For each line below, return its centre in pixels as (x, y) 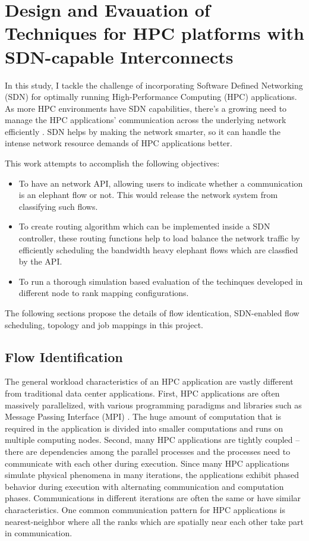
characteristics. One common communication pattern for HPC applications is (145, 509)
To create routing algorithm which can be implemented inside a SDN (144, 226)
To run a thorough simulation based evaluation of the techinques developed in (161, 281)
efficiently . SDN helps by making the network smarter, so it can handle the (143, 131)
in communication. (39, 533)
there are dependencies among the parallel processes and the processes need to (148, 451)
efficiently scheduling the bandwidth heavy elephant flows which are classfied (158, 249)
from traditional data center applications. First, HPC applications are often (142, 393)
